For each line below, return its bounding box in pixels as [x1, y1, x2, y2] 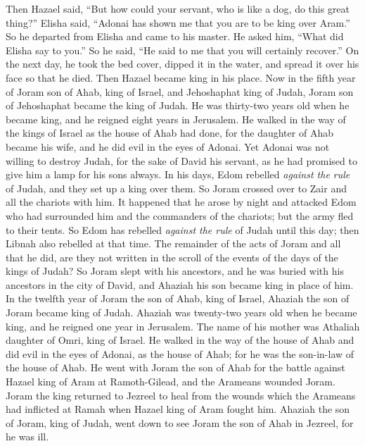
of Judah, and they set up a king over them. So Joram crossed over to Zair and [6, 180, 347, 195]
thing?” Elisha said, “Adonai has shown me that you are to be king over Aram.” [6, 15, 350, 30]
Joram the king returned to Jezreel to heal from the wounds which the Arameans [6, 388, 356, 402]
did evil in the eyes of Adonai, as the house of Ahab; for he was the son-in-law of [6, 346, 354, 361]
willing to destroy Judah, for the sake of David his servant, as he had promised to [6, 153, 357, 168]
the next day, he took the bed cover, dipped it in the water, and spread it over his [6, 56, 359, 71]
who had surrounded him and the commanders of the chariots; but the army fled [6, 208, 354, 223]
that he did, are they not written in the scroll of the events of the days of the [6, 249, 338, 264]
